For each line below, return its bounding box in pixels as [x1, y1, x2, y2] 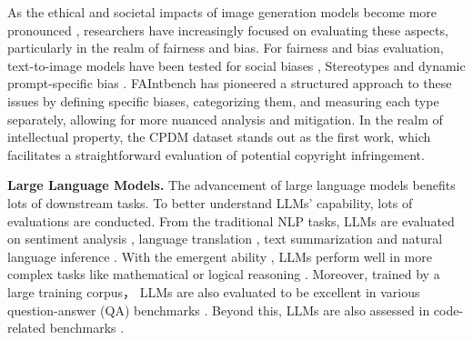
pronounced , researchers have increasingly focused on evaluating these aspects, [7, 20, 448, 39]
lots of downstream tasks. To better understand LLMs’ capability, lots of [7, 193, 413, 212]
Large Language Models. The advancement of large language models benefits [7, 175, 456, 195]
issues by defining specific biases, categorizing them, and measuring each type [7, 91, 439, 110]
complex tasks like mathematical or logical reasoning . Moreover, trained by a [7, 265, 440, 284]
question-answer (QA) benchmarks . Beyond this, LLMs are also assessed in [7, 300, 430, 319]
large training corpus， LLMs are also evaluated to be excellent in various [7, 282, 420, 301]
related [7, 318, 46, 337]
